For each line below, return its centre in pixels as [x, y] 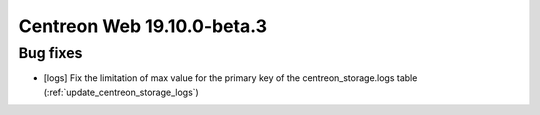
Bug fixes [50, 53]
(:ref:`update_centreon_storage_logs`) [121, 92]
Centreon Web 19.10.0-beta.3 [142, 26]
